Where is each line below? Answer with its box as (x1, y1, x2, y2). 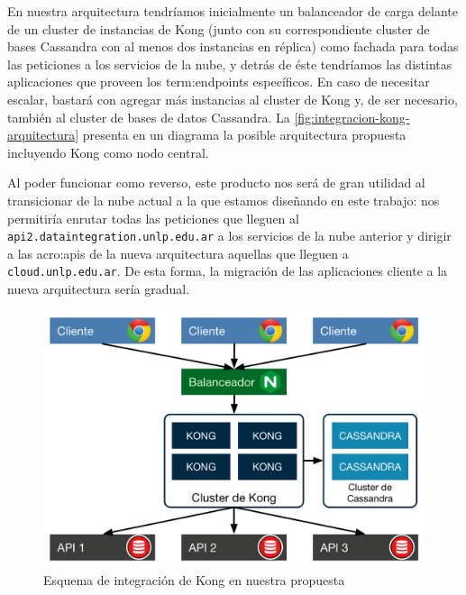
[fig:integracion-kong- (294, 107, 410, 126)
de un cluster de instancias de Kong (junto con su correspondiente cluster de (7, 19, 430, 38)
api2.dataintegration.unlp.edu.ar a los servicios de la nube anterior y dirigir (7, 226, 452, 245)
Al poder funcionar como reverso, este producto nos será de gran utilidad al (7, 173, 425, 192)
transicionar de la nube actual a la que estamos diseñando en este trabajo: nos (7, 190, 440, 209)
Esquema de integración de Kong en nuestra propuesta (43, 570, 345, 589)
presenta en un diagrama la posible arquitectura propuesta (82, 125, 407, 144)
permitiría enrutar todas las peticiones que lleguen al (7, 208, 299, 227)
